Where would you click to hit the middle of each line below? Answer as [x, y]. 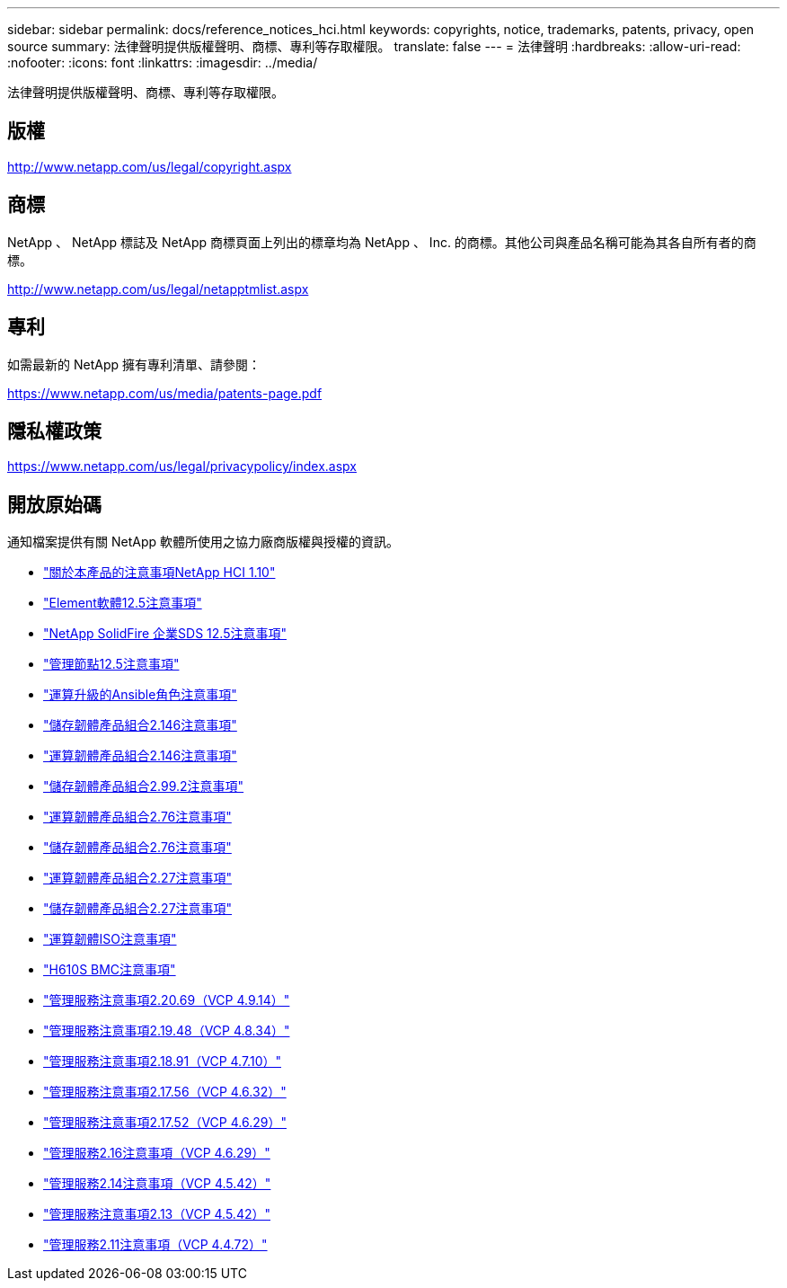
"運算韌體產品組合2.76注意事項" [137, 817]
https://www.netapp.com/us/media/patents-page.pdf [165, 393]
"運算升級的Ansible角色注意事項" [140, 695]
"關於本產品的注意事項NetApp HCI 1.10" [159, 573]
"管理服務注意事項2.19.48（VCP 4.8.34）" [167, 1031]
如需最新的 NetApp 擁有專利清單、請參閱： [134, 364]
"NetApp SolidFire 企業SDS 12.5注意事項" [165, 634]
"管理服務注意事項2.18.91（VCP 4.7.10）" [162, 1061]
